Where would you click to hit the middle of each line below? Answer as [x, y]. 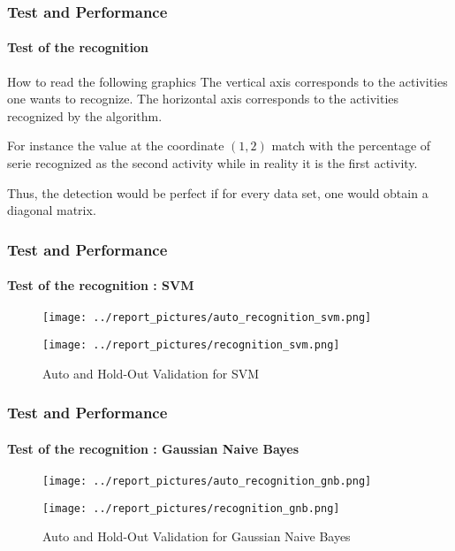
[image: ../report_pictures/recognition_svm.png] [191, 345]
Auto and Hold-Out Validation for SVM [151, 373]
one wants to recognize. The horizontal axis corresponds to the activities [203, 99]
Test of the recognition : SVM [101, 285]
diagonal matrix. [52, 210]
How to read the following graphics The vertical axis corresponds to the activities [227, 81]
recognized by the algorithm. [85, 115]
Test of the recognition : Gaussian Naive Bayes [153, 448]
